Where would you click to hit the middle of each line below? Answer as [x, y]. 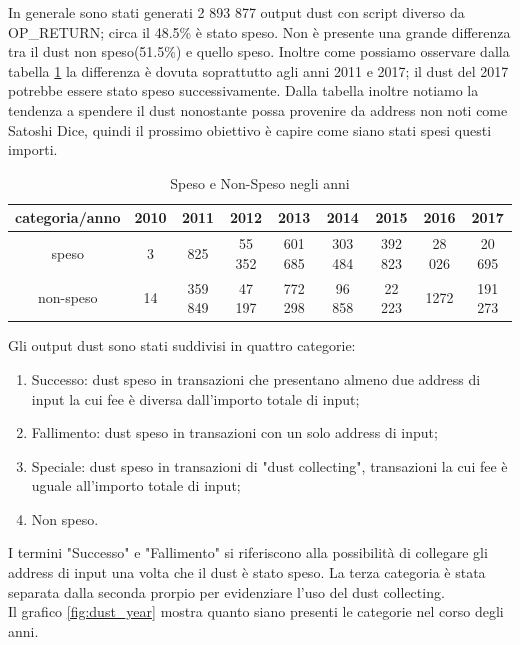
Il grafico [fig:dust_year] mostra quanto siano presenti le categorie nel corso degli [256, 611]
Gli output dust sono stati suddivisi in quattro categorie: [182, 345]
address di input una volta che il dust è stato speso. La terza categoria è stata [247, 572]
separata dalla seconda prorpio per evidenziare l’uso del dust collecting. [226, 591]
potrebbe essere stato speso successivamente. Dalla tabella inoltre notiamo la [243, 90]
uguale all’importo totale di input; [136, 485]
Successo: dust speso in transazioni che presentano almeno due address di [256, 378]
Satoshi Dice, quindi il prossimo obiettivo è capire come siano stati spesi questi [250, 129]
